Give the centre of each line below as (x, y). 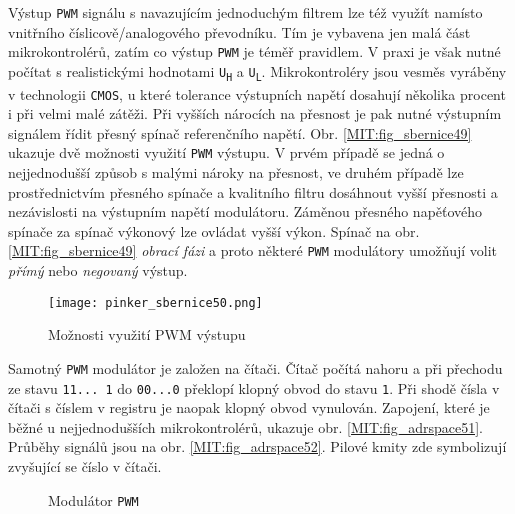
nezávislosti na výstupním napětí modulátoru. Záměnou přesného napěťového (245, 211)
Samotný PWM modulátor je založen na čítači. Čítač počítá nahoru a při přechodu (255, 367)
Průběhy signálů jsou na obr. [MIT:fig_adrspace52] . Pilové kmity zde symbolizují (257, 446)
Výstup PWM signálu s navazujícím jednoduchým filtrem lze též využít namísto (245, 12)
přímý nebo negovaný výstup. (98, 270)
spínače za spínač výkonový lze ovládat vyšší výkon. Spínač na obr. (214, 230)
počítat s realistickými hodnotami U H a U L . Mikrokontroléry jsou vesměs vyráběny (257, 71)
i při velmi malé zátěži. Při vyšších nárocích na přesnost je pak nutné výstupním (255, 113)
